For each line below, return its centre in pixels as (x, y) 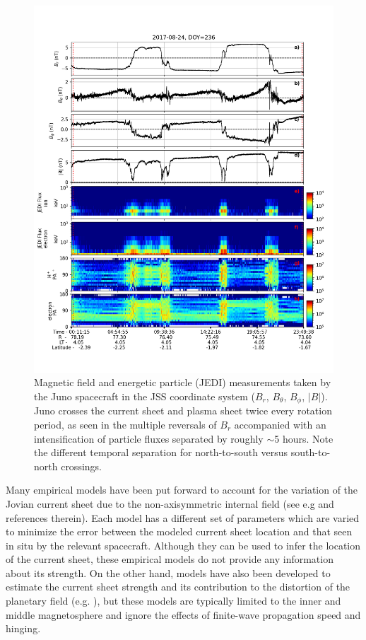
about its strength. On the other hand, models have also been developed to (168, 572)
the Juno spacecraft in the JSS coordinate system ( (144, 396)
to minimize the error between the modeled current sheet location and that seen (179, 531)
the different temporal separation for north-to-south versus (161, 452)
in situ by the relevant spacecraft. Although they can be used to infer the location (183, 545)
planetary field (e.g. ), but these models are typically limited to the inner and (173, 601)
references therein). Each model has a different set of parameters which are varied (183, 517)
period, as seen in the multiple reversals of (125, 424)
